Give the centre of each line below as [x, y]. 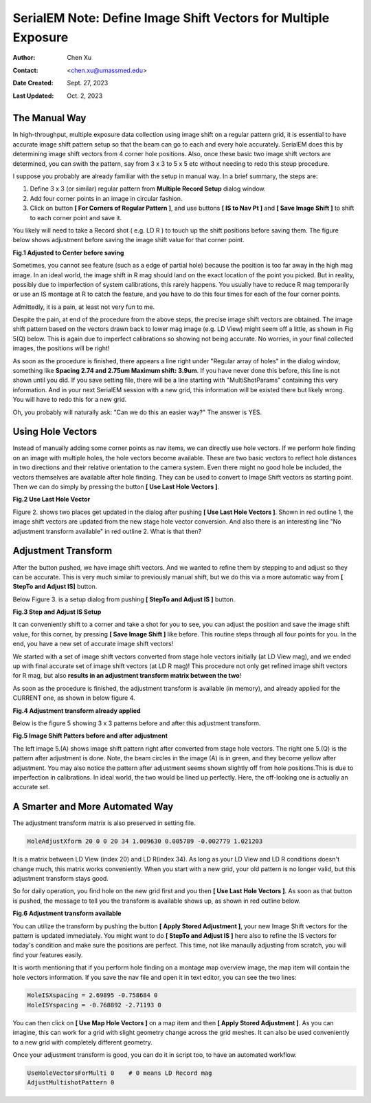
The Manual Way [49, 118]
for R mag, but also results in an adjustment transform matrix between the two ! [127, 676]
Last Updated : [33, 96]
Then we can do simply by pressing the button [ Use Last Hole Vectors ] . [116, 487]
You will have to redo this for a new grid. [70, 400]
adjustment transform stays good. [61, 878]
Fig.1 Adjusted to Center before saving [68, 253]
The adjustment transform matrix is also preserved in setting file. [104, 823]
